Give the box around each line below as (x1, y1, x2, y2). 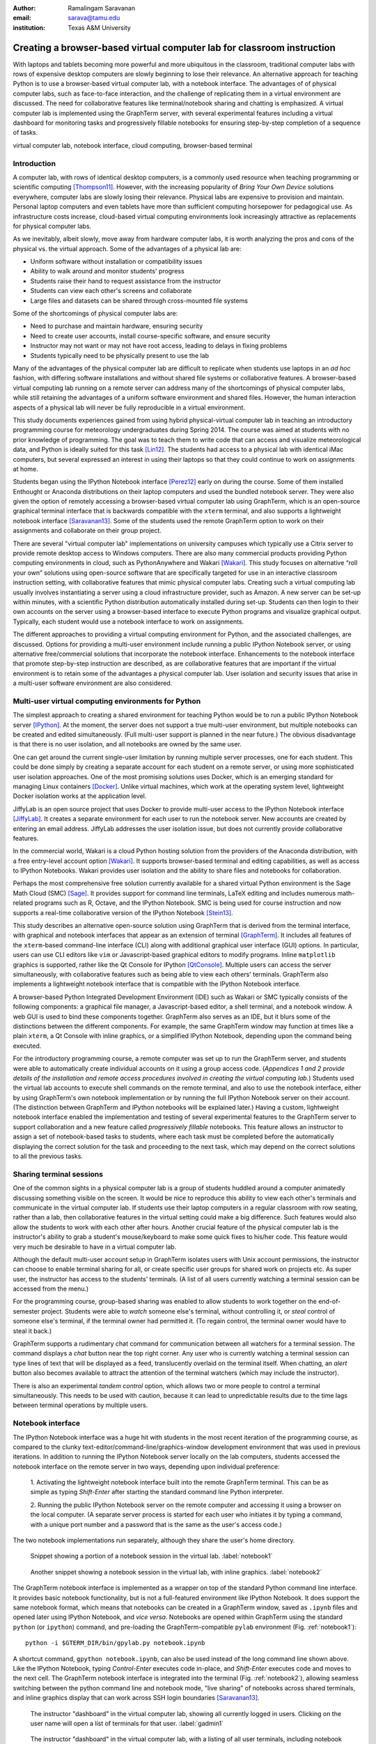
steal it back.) (13, 1326, 52, 1335)
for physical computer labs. (13, 222, 92, 230)
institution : (13, 23, 46, 31)
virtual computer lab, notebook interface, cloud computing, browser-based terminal (13, 141, 253, 149)
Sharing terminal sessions (13, 1169, 104, 1179)
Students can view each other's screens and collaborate (30, 287, 192, 295)
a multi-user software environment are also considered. (13, 679, 173, 687)
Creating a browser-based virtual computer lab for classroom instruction (13, 42, 336, 54)
